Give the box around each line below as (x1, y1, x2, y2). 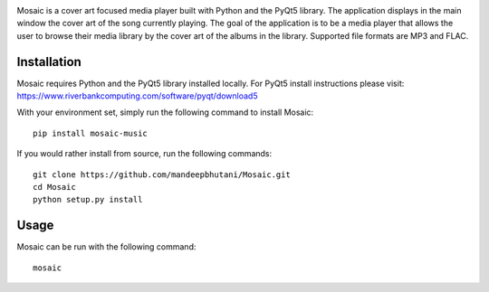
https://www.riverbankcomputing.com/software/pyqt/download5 (16, 90, 258, 101)
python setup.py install (33, 194, 143, 205)
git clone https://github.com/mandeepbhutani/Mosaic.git (33, 169, 292, 180)
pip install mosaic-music (33, 127, 149, 138)
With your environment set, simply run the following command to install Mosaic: (16, 107, 314, 118)
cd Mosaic (33, 182, 76, 193)
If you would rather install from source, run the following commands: (16, 148, 273, 159)
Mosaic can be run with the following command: (16, 241, 197, 252)
